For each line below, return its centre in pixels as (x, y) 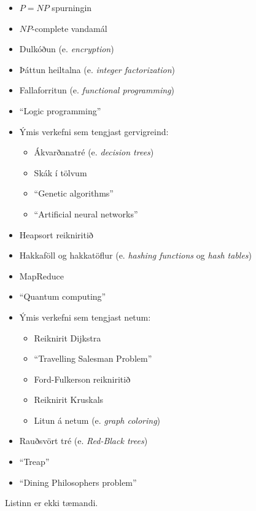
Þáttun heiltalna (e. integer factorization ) (97, 69)
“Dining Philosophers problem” (78, 482)
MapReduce (41, 275)
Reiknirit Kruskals (69, 400)
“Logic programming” (60, 110)
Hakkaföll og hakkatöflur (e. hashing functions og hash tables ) (136, 255)
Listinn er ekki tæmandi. (52, 503)
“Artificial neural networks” (86, 213)
